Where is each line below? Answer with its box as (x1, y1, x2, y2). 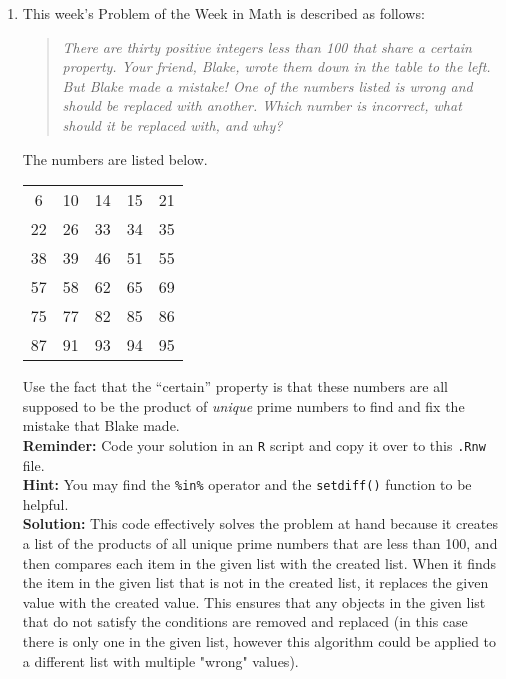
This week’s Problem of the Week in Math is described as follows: (22, 3, 425, 23)
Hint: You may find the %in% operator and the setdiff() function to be (22, 474, 472, 495)
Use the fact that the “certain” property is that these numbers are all (22, 376, 448, 397)
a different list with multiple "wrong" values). (22, 650, 299, 671)
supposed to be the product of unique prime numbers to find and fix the (22, 395, 465, 416)
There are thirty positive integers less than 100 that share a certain (62, 36, 472, 57)
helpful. (22, 493, 69, 514)
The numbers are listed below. (22, 148, 208, 169)
